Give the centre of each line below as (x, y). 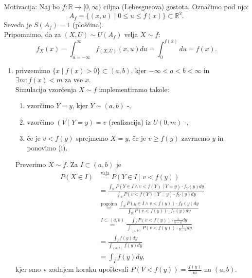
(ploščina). (88, 25)
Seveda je (18, 25)
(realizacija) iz (130, 121)
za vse (74, 80)
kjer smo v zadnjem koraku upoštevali (72, 269)
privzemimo (33, 70)
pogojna (109, 204)
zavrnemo (196, 138)
